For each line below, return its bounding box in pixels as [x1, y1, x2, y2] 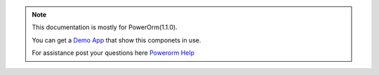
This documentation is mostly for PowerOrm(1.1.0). [32, 23, 178, 31]
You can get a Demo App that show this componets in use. [32, 35, 201, 44]
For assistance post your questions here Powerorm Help [32, 49, 194, 57]
